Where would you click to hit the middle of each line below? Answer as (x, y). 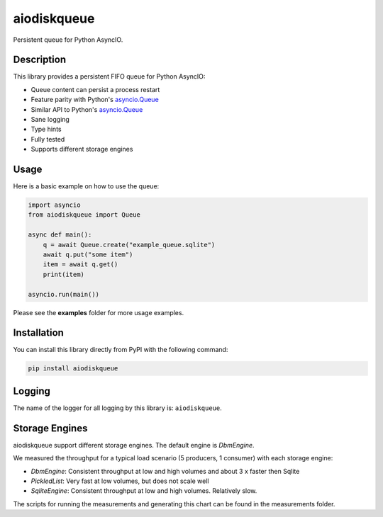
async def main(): (60, 235)
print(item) (64, 274)
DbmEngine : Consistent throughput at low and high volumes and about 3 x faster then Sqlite (165, 471)
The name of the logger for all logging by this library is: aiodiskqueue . (118, 408)
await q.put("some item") (88, 255)
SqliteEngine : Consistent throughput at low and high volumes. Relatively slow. (144, 491)
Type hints (46, 129)
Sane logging (50, 120)
